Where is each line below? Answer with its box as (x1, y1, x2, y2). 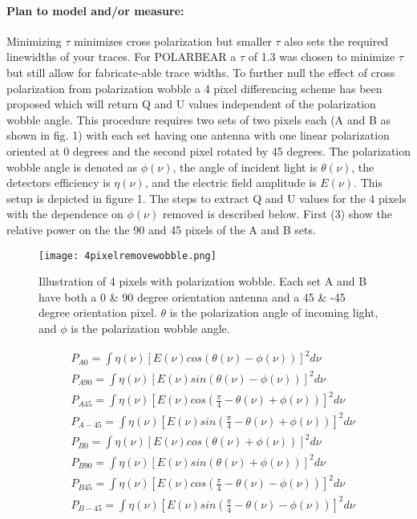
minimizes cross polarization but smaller (74, 32, 272, 49)
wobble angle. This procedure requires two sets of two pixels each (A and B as (6, 111, 391, 128)
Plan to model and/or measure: (6, 2, 184, 18)
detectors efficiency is (6, 174, 111, 191)
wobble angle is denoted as (6, 158, 138, 175)
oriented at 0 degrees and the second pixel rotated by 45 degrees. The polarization (6, 142, 411, 159)
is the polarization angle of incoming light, (169, 304, 379, 321)
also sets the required (284, 32, 389, 49)
